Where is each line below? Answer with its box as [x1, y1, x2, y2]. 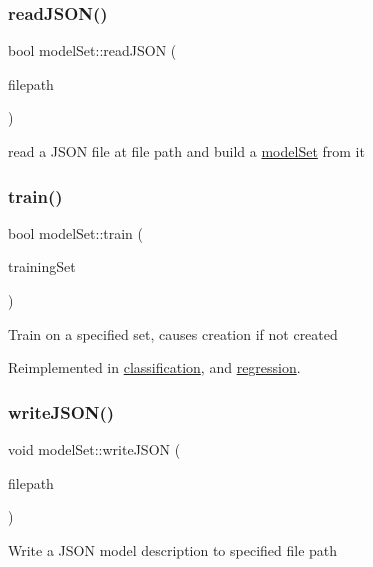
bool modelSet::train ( [8, 222, 144, 243]
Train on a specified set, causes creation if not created [8, 323, 338, 344]
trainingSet [8, 256, 76, 277]
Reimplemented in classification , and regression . [8, 357, 301, 378]
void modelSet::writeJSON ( [8, 439, 181, 459]
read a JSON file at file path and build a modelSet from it [8, 141, 365, 161]
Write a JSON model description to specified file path [8, 539, 338, 560]
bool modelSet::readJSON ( [8, 40, 177, 61]
